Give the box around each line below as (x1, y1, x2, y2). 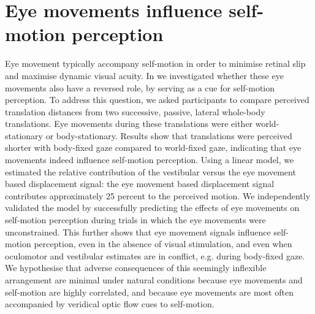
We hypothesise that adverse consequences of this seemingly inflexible (5, 261, 267, 274)
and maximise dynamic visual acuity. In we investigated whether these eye (5, 69, 284, 82)
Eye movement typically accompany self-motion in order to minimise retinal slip (5, 57, 306, 70)
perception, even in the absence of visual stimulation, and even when (34, 237, 292, 250)
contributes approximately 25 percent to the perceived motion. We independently (5, 189, 311, 202)
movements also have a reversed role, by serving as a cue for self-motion (5, 81, 275, 94)
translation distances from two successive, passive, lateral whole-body (5, 105, 265, 118)
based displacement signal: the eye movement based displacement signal (5, 177, 275, 190)
